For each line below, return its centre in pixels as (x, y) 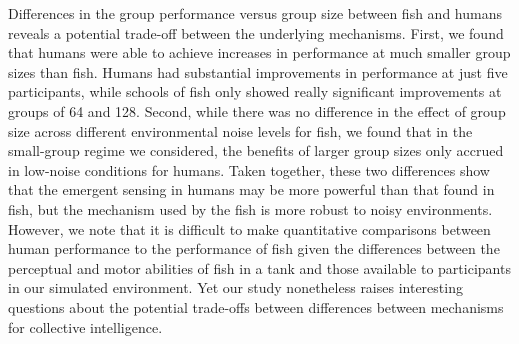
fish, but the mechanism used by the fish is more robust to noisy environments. (250, 208)
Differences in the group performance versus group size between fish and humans (255, 13)
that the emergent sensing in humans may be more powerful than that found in (251, 189)
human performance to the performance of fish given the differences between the (254, 248)
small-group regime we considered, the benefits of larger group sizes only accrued (256, 150)
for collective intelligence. (85, 326)
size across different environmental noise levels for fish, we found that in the (240, 130)
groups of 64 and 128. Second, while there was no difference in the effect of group (257, 110)
